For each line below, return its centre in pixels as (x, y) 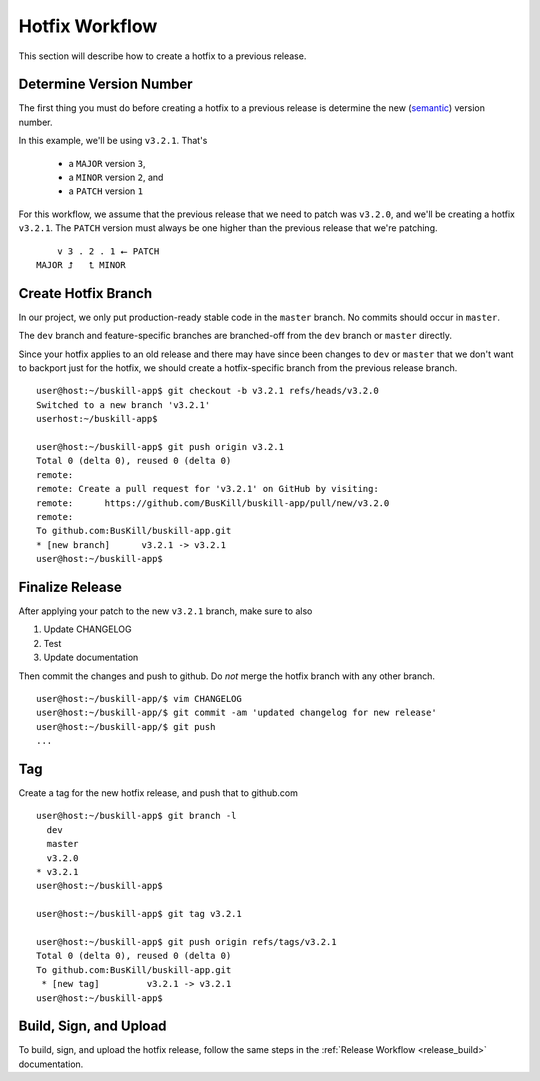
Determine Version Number (106, 84)
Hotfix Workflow (88, 26)
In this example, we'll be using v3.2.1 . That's (113, 141)
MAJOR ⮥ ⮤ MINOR (81, 264)
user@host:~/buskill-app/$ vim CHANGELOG (139, 698)
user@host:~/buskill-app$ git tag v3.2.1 (139, 914)
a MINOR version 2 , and (116, 177)
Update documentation (91, 657)
